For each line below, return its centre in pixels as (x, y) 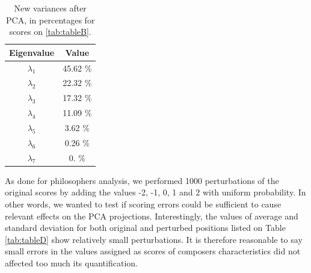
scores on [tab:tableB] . (50, 32)
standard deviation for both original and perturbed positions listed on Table (145, 228)
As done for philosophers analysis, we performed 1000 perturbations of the (142, 180)
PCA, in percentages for (51, 20)
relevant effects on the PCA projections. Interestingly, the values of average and (152, 216)
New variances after (50, 8)
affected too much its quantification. (71, 262)
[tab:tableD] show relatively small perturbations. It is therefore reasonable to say (154, 239)
